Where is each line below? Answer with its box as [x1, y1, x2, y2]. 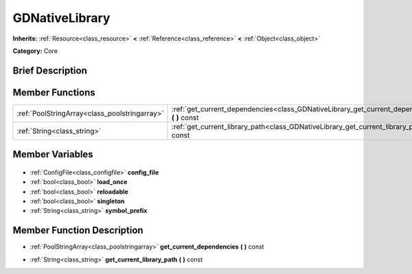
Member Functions [12, 87, 95, 98]
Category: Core [12, 47, 58, 55]
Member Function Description [12, 225, 144, 236]
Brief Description [12, 65, 87, 76]
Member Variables [12, 148, 93, 161]
